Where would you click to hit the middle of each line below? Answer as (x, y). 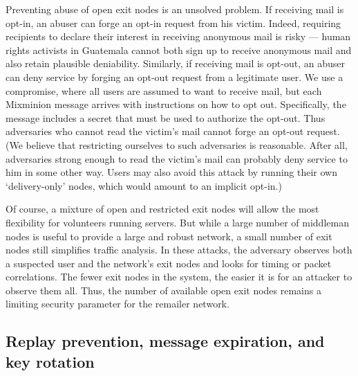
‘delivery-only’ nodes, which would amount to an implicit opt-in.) (144, 185)
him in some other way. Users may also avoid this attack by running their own (172, 172)
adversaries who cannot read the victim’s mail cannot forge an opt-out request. (173, 131)
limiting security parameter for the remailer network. (117, 304)
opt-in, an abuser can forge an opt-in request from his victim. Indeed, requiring (173, 23)
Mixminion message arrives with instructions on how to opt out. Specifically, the (176, 104)
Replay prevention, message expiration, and (165, 341)
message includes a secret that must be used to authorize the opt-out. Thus (166, 117)
